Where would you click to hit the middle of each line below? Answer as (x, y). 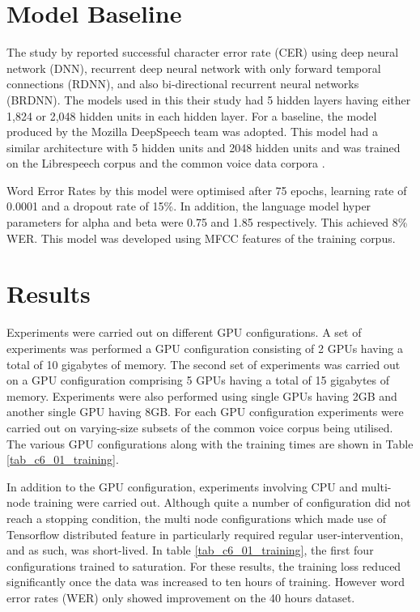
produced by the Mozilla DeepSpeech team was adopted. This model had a (192, 132)
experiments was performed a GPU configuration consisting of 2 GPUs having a (205, 348)
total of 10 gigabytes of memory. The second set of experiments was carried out (204, 364)
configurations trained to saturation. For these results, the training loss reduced (204, 565)
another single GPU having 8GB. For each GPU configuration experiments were (205, 412)
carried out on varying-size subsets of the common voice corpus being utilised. (200, 427)
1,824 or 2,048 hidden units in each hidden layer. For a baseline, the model (192, 115)
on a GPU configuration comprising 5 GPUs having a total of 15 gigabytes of (198, 380)
